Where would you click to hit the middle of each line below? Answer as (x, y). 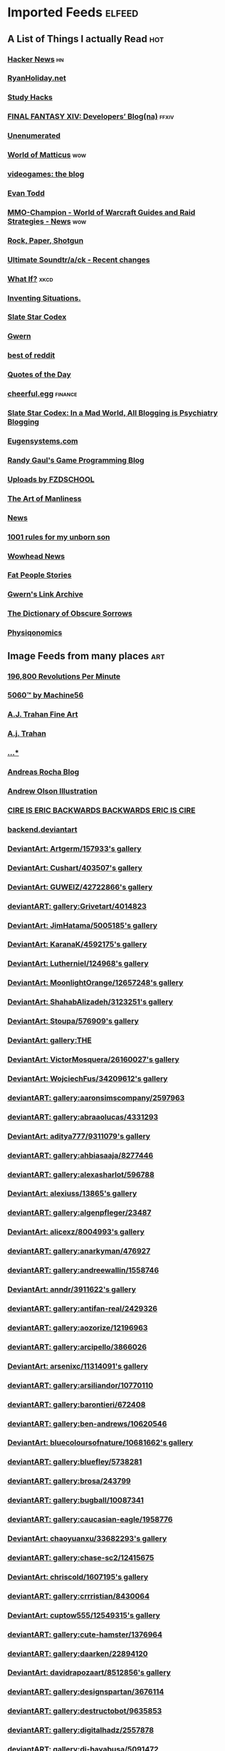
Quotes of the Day (39, 374)
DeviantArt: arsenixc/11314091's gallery (78, 1366)
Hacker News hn (36, 59)
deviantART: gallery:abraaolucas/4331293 (83, 1117)
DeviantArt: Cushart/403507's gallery (75, 867)
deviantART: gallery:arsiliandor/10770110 (80, 1385)
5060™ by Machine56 (46, 695)
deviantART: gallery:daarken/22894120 (78, 1653)
